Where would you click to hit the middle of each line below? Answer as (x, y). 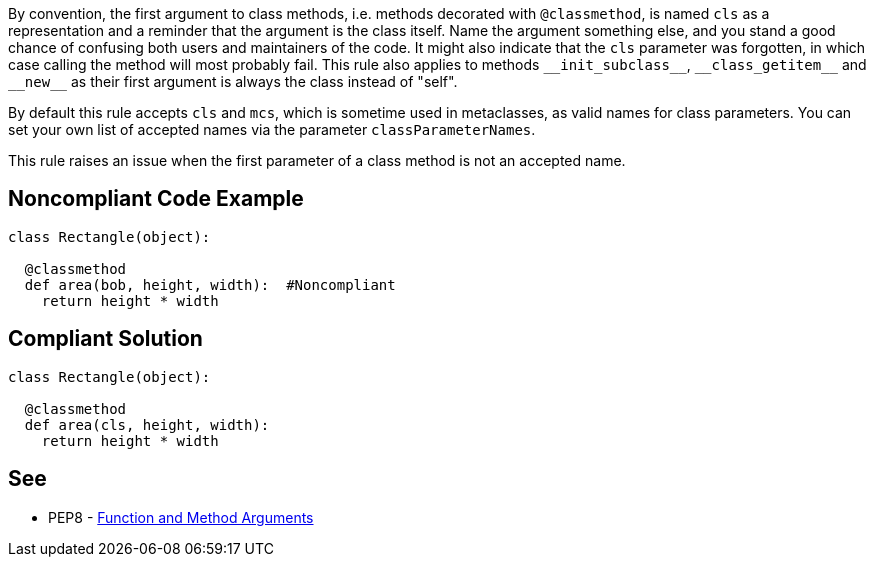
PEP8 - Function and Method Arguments (181, 517)
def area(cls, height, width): (147, 424)
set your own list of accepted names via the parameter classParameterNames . (272, 129)
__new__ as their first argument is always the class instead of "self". (233, 81)
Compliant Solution (105, 339)
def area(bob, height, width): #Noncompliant (210, 284)
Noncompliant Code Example (156, 199)
